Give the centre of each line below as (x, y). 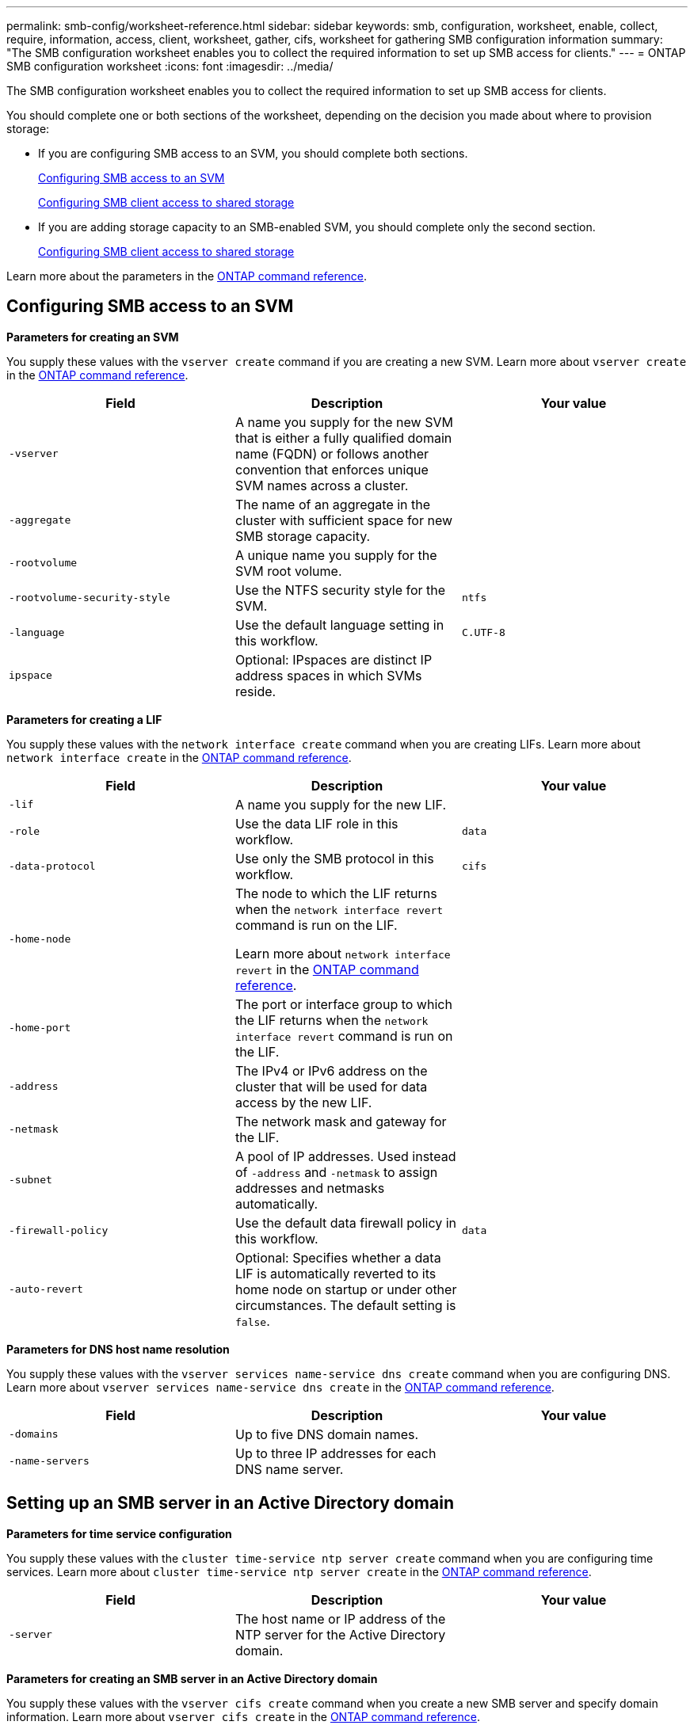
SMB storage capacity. (303, 536)
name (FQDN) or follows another (332, 453)
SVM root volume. (288, 571)
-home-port (40, 1028)
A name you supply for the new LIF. (341, 804)
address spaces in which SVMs (328, 675)
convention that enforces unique (332, 469)
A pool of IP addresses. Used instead (345, 1156)
